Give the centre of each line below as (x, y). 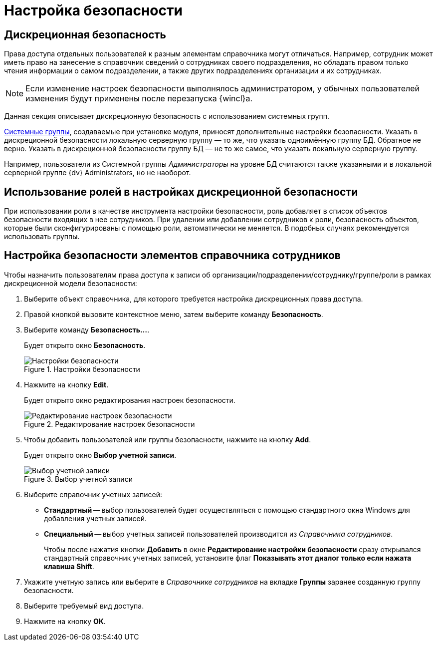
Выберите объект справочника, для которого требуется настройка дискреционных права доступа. (194, 299)
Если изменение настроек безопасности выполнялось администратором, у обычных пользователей (222, 89)
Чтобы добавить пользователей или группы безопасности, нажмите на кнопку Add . (168, 439)
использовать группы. (42, 237)
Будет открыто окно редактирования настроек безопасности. (130, 400)
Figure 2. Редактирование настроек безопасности (109, 424)
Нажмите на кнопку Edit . (66, 384)
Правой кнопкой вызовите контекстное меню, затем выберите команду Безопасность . (174, 314)
